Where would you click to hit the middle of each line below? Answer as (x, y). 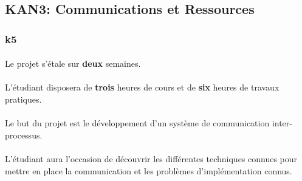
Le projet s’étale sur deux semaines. (73, 63)
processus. (24, 135)
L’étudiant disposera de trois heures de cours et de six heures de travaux (142, 87)
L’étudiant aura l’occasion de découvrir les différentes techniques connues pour (151, 158)
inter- (282, 123)
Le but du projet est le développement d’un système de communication (137, 123)
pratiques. (23, 99)
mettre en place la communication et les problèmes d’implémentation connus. (149, 170)
